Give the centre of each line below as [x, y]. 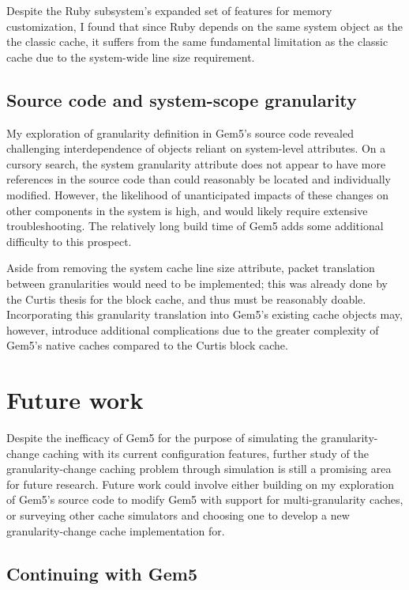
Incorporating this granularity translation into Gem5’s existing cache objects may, [204, 314]
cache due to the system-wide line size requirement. [131, 57]
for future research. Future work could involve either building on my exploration [201, 484]
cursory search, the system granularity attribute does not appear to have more [196, 163]
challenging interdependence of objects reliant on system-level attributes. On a [196, 148]
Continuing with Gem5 [102, 573]
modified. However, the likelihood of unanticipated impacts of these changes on [198, 194]
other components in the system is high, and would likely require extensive [187, 210]
